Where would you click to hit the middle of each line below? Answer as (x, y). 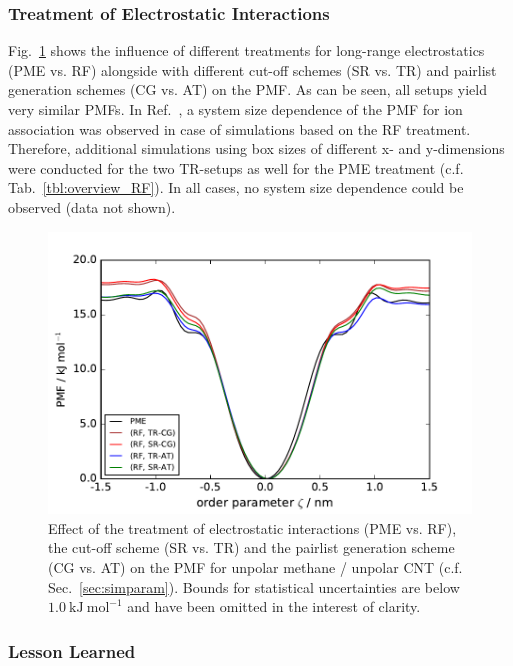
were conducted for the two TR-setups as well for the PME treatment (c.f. (236, 167)
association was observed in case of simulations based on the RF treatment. (239, 128)
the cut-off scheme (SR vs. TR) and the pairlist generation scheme (251, 547)
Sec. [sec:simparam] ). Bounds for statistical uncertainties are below (254, 586)
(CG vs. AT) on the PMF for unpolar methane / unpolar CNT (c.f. (255, 567)
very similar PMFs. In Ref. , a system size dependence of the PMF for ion (235, 109)
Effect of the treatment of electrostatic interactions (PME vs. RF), (252, 527)
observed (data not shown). (92, 206)
